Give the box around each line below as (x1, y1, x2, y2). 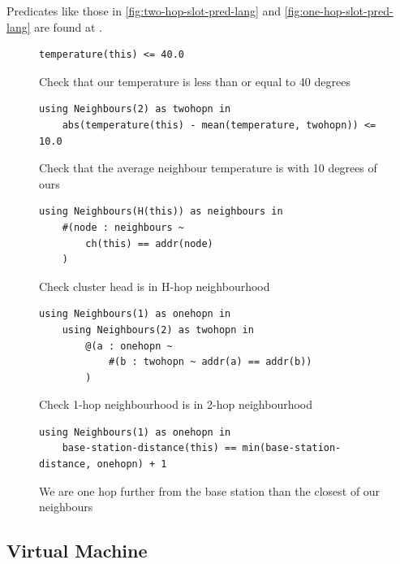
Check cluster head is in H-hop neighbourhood (39, 277, 270, 294)
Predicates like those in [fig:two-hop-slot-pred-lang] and (6, 2, 282, 19)
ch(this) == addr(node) (85, 237, 213, 249)
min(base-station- (242, 442, 342, 454)
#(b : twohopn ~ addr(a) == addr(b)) (108, 356, 312, 368)
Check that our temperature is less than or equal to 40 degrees (39, 72, 351, 89)
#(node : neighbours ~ (62, 221, 184, 233)
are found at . (34, 18, 102, 35)
